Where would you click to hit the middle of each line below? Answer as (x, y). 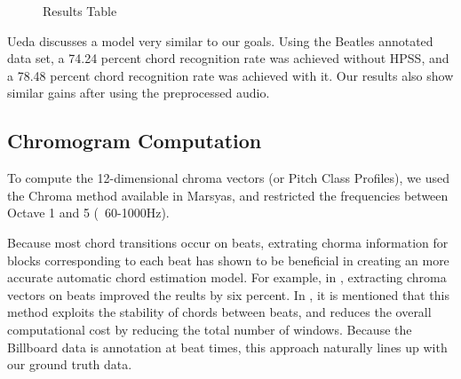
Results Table (80, 11)
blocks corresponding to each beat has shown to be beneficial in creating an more (228, 260)
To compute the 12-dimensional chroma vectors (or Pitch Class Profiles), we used (228, 178)
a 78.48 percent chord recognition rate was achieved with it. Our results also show (230, 75)
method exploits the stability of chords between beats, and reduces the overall (219, 312)
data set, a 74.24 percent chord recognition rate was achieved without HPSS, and (228, 58)
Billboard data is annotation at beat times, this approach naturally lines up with (227, 347)
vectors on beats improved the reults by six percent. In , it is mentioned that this (228, 294)
